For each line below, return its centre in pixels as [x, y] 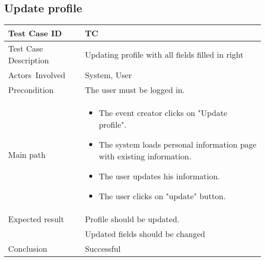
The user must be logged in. [135, 90]
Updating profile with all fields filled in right [164, 54]
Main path [27, 154]
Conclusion [28, 249]
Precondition [31, 90]
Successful [103, 249]
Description [29, 60]
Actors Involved [37, 75]
